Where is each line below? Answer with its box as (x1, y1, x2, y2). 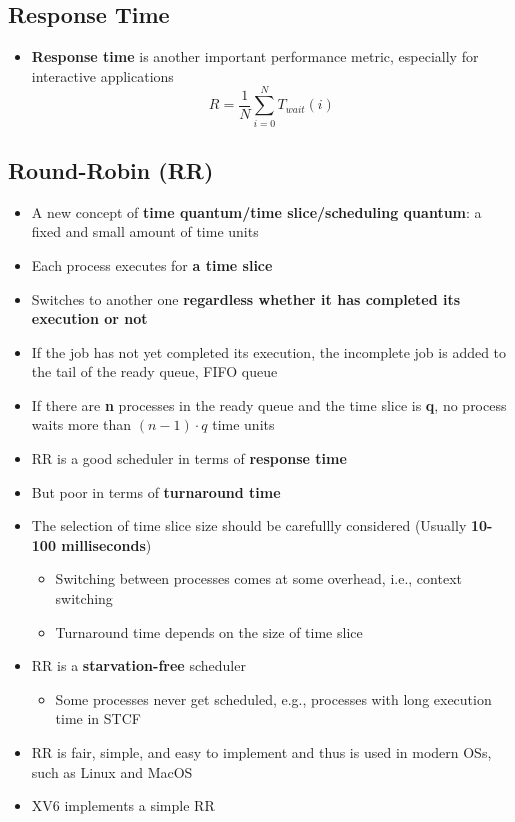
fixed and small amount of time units (31, 221, 259, 242)
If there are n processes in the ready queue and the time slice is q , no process (31, 394, 507, 415)
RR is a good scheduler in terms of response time (31, 448, 347, 469)
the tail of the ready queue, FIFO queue (31, 361, 278, 382)
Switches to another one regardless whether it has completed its (31, 288, 461, 309)
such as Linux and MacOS (31, 761, 193, 782)
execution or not (31, 308, 148, 329)
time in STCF (55, 708, 141, 729)
